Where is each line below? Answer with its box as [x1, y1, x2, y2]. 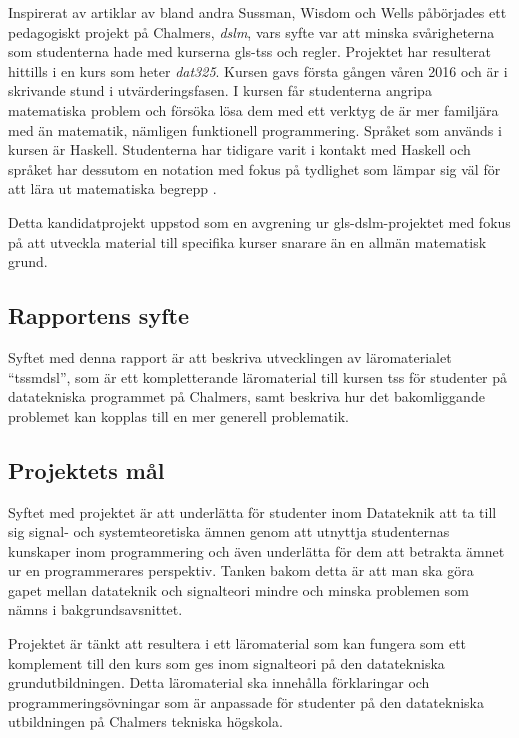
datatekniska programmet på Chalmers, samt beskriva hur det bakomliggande [8, 386, 485, 407]
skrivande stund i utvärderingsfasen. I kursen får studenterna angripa [8, 80, 432, 101]
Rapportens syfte [8, 300, 189, 331]
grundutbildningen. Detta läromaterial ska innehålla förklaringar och [8, 672, 430, 693]
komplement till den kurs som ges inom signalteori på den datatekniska [8, 652, 445, 673]
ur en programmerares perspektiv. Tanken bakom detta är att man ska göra [8, 560, 474, 581]
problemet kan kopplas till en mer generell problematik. [8, 405, 349, 426]
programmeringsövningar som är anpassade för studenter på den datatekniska [8, 691, 484, 712]
